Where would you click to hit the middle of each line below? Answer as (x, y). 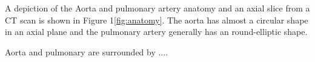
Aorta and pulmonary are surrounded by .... (87, 51)
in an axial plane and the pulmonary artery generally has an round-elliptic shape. (156, 32)
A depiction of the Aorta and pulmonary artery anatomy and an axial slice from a (157, 8)
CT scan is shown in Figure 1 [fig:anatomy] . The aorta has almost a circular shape (157, 20)
